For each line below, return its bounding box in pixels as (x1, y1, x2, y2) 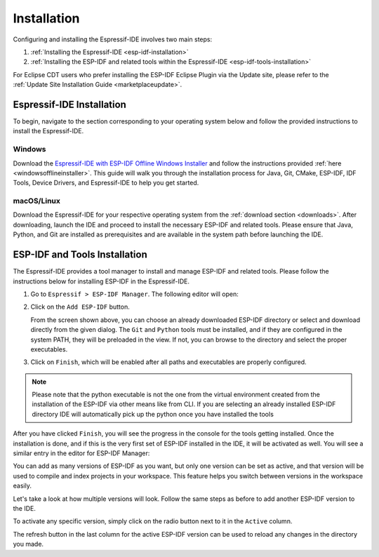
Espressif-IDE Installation (13, 98, 126, 110)
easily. (13, 481, 32, 490)
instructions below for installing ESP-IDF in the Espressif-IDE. (13, 277, 189, 286)
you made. (13, 540, 44, 549)
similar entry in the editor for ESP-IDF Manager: (13, 449, 150, 457)
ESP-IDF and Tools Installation (13, 249, 147, 261)
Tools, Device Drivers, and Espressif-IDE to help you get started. (13, 179, 199, 187)
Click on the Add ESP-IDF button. (30, 302, 130, 311)
